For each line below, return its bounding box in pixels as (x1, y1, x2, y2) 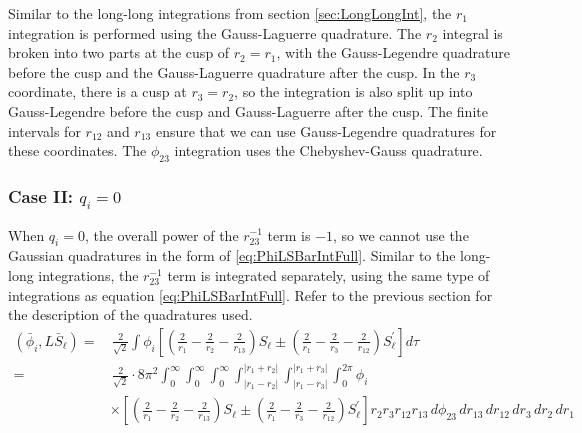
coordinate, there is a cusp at (8, 81, 187, 102)
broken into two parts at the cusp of (8, 42, 230, 63)
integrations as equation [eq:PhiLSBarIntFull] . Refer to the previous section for (8, 284, 493, 305)
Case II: (8, 183, 74, 208)
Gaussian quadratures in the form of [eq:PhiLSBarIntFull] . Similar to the (8, 245, 456, 266)
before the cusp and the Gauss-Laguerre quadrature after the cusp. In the (8, 61, 460, 82)
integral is (442, 22, 503, 43)
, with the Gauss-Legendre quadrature (276, 42, 510, 63)
